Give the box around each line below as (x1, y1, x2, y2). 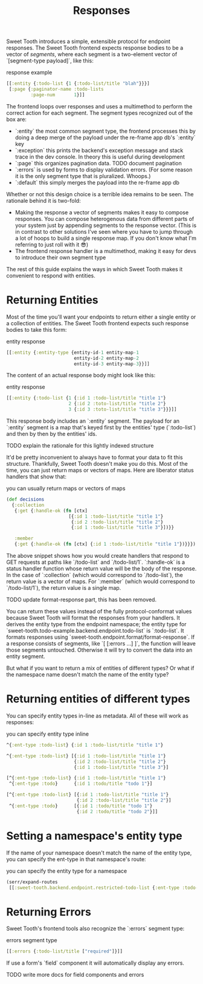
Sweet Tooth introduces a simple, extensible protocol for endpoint (6, 38, 171, 45)
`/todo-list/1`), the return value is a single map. (6, 584, 121, 591)
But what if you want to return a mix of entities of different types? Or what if (6, 664, 195, 672)
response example (6, 69, 53, 76)
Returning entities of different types (6, 692, 190, 706)
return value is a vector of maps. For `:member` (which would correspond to (6, 578, 195, 585)
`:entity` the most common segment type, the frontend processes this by (14, 127, 196, 134)
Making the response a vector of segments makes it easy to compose (14, 208, 189, 216)
